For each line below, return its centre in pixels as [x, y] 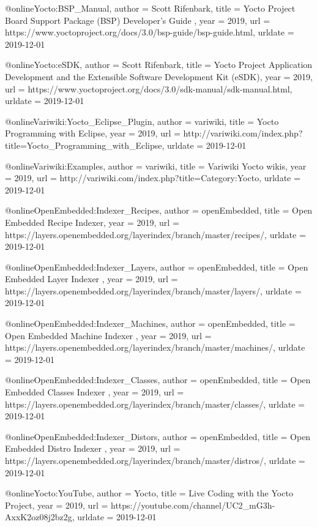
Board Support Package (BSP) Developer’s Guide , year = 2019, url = [138, 20]
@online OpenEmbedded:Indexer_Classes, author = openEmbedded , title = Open [158, 380]
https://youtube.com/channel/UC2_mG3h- [193, 505]
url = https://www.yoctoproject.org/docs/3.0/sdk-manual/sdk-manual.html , [149, 88]
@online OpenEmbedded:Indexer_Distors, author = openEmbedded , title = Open [158, 436]
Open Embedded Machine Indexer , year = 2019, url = [108, 335]
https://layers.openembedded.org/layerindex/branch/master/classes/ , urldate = [155, 404]
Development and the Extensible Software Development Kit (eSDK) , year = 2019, [159, 76]
